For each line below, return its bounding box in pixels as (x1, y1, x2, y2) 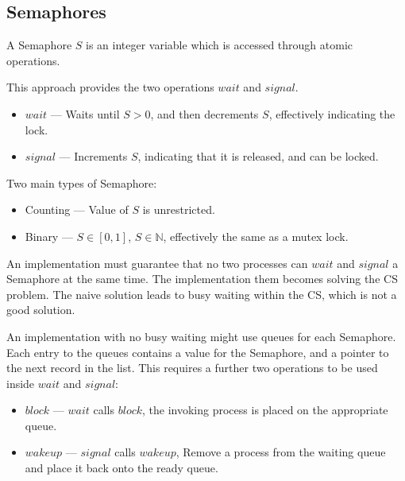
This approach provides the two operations (6, 79, 214, 95)
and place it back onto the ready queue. (25, 460, 218, 476)
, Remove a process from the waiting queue (175, 444, 386, 460)
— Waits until (50, 105, 120, 122)
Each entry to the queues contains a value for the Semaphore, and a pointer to (6, 343, 389, 360)
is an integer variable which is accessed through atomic (86, 37, 353, 53)
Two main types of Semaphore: (6, 174, 157, 191)
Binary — (25, 227, 73, 244)
